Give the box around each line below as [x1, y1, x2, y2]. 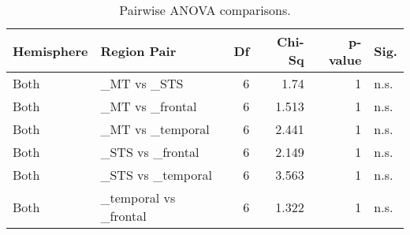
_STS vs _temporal [100, 166, 212, 184]
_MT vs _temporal [100, 120, 210, 138]
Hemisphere [13, 41, 88, 60]
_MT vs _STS [100, 74, 184, 92]
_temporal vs [100, 188, 176, 207]
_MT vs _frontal [100, 97, 197, 115]
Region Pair [100, 41, 177, 60]
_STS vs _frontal [100, 143, 199, 161]
